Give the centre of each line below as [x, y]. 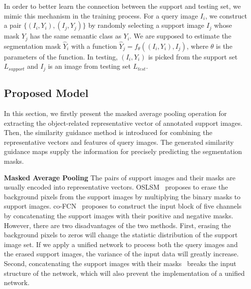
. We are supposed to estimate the [180, 36]
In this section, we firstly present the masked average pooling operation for [116, 113]
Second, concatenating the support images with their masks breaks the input [120, 263]
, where [197, 46]
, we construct [226, 15]
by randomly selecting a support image [146, 25]
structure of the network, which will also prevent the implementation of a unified [124, 273]
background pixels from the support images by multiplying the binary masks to [122, 196]
